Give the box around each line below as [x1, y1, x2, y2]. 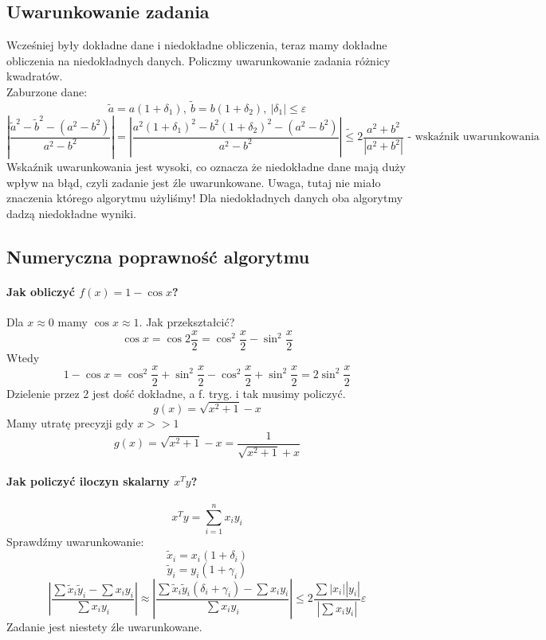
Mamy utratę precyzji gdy [6, 415, 134, 431]
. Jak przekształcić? [139, 314, 235, 330]
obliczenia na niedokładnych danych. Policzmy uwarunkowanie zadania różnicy [6, 52, 391, 68]
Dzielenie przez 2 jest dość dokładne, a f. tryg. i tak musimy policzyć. [6, 384, 346, 401]
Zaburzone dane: [6, 83, 88, 100]
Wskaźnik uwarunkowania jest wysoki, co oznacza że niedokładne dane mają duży [6, 158, 406, 175]
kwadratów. [6, 68, 63, 84]
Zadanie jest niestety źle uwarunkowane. [6, 619, 202, 635]
